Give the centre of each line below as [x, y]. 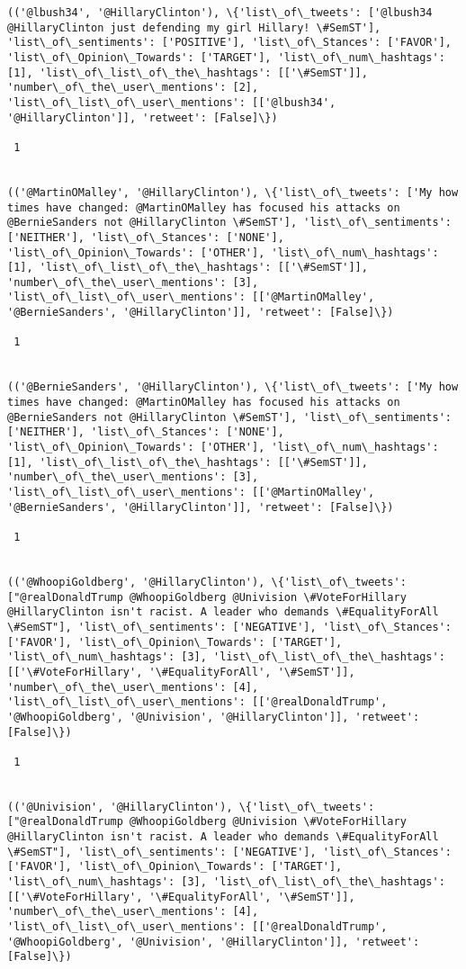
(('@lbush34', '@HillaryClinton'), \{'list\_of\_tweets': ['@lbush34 [220, 13]
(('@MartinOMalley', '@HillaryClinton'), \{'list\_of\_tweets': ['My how [233, 192]
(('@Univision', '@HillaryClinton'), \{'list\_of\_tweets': [191, 807]
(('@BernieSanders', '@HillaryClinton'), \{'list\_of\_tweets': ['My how [233, 387]
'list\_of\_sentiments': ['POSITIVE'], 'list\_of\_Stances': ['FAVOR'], [229, 43]
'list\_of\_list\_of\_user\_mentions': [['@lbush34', [172, 102]
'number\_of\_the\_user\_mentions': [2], [133, 88]
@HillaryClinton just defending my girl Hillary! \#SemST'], [194, 27]
